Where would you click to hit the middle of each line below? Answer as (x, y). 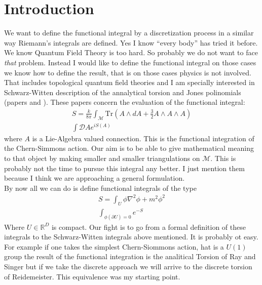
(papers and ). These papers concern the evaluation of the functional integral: (125, 102)
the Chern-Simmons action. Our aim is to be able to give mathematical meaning (129, 148)
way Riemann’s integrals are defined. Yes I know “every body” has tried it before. (131, 42)
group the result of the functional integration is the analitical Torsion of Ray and (130, 256)
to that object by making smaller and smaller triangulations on (102, 158)
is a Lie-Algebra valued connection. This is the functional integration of (143, 138)
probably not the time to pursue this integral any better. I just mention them (124, 168)
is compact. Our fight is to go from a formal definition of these (148, 227)
